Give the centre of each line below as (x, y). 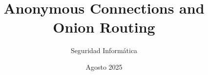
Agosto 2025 (104, 66)
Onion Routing (104, 27)
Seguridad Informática (104, 50)
